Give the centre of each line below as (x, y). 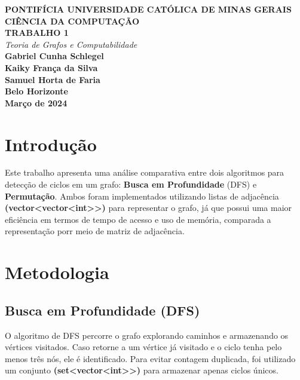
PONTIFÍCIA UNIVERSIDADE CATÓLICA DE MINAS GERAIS (148, 9)
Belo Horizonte (36, 91)
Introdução (51, 144)
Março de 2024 (36, 102)
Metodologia (57, 272)
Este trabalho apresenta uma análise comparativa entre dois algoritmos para (145, 172)
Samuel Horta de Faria (53, 79)
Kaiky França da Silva (51, 67)
